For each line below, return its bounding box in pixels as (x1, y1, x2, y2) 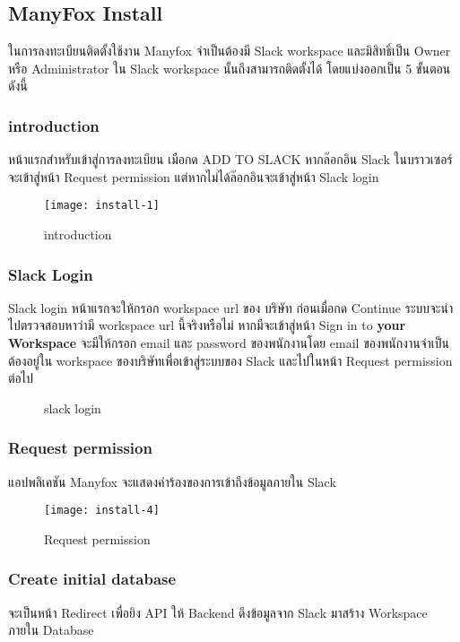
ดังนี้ (8, 76, 28, 95)
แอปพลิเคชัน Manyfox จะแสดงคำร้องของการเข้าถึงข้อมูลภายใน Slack (8, 472, 336, 490)
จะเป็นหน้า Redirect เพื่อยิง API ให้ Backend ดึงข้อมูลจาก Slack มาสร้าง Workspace (8, 603, 428, 621)
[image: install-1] (44, 199, 160, 213)
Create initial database (8, 568, 177, 590)
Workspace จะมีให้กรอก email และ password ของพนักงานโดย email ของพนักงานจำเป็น (8, 334, 450, 352)
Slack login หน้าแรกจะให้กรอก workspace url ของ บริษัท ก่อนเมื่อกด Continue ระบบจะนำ (8, 298, 454, 317)
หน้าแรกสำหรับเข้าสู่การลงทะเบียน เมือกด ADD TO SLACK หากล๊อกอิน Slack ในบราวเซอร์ (8, 150, 453, 169)
